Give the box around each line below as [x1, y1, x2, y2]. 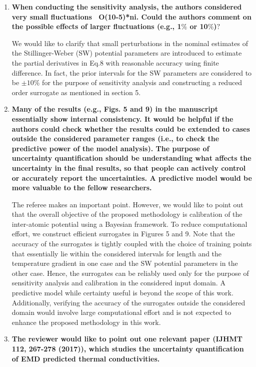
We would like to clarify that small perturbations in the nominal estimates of [11, 38, 248, 48]
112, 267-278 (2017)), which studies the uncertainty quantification [11, 343, 244, 353]
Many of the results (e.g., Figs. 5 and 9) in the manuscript [11, 104, 218, 114]
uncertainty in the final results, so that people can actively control [11, 162, 246, 173]
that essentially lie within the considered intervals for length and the [11, 248, 222, 258]
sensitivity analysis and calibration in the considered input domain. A [11, 277, 225, 288]
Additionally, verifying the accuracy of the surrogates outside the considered [11, 297, 245, 307]
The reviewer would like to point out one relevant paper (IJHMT [11, 333, 243, 344]
